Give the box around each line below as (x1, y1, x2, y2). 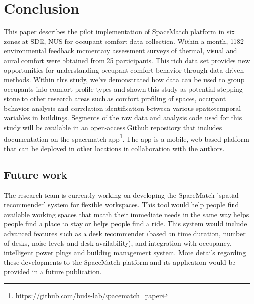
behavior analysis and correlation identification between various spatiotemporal (4, 103, 241, 113)
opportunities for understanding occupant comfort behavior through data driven (4, 65, 244, 75)
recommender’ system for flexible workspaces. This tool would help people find (4, 199, 239, 210)
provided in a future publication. (4, 266, 102, 277)
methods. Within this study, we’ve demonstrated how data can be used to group (4, 74, 245, 85)
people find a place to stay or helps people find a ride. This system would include (4, 218, 247, 229)
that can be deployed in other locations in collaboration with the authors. (4, 143, 225, 153)
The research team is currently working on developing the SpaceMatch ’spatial (4, 190, 239, 200)
